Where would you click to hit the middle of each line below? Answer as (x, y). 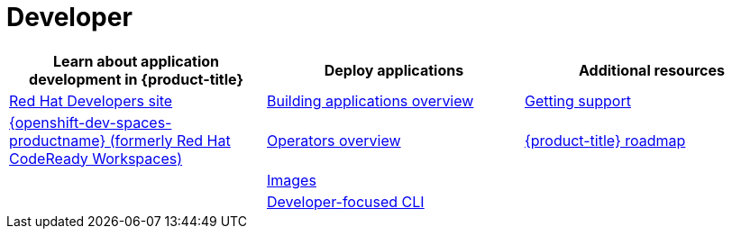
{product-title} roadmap (605, 140)
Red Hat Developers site (91, 100)
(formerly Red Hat (170, 140)
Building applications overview (370, 100)
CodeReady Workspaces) (96, 158)
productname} (58, 140)
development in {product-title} (136, 79)
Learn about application (136, 61)
